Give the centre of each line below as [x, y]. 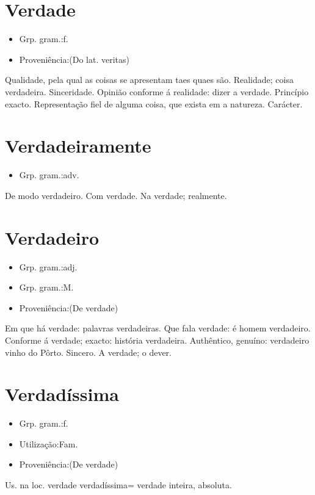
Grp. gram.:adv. [49, 175]
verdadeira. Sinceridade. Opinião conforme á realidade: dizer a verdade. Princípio [157, 91]
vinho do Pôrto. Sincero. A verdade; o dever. [88, 352]
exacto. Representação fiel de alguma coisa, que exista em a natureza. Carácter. [154, 103]
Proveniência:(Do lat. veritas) [74, 59]
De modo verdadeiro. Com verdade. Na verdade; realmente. [116, 195]
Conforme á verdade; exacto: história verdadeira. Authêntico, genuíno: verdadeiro [157, 340]
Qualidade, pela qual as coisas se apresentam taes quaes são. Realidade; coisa [149, 80]
